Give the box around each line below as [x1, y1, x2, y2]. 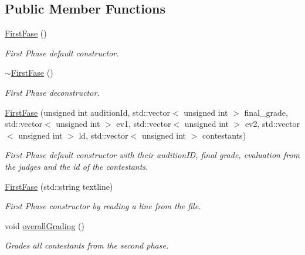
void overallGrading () [5, 219, 84, 231]
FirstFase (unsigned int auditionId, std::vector [5, 106, 170, 118]
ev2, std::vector [245, 118, 300, 130]
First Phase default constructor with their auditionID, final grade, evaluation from [5, 149, 300, 161]
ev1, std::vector [116, 118, 171, 130]
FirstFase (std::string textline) [5, 180, 113, 192]
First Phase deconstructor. [5, 86, 100, 98]
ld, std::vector [79, 129, 128, 141]
